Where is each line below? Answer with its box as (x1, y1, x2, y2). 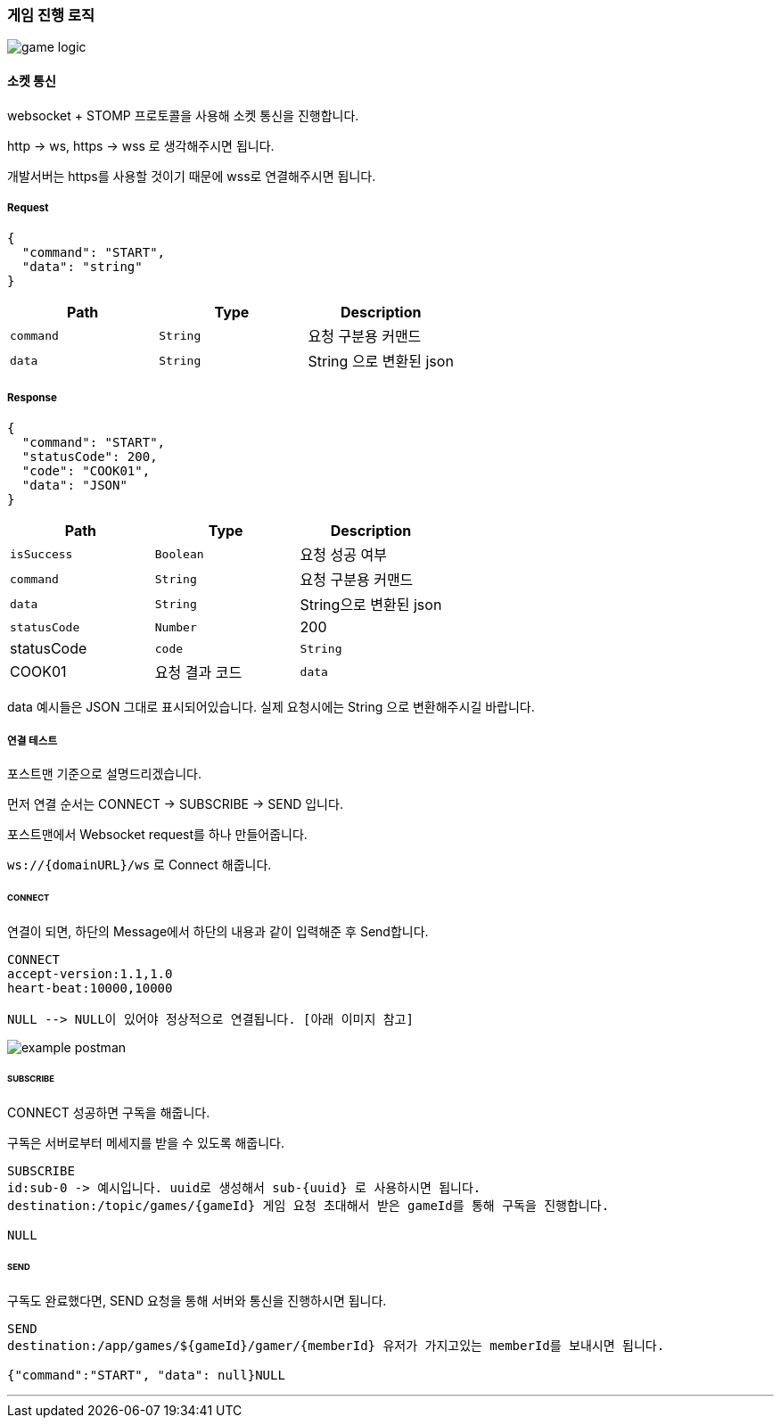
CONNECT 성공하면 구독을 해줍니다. (7, 1105, 210, 1121)
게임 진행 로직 (7, 6, 95, 24)
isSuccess (10, 547, 73, 561)
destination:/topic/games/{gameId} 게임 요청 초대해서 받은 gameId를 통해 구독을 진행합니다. (7, 1198, 610, 1214)
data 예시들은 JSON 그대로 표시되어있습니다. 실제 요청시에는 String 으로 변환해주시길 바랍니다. (7, 699, 535, 715)
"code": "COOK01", (21, 464, 151, 479)
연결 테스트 (7, 734, 58, 747)
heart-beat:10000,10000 (7, 980, 173, 995)
